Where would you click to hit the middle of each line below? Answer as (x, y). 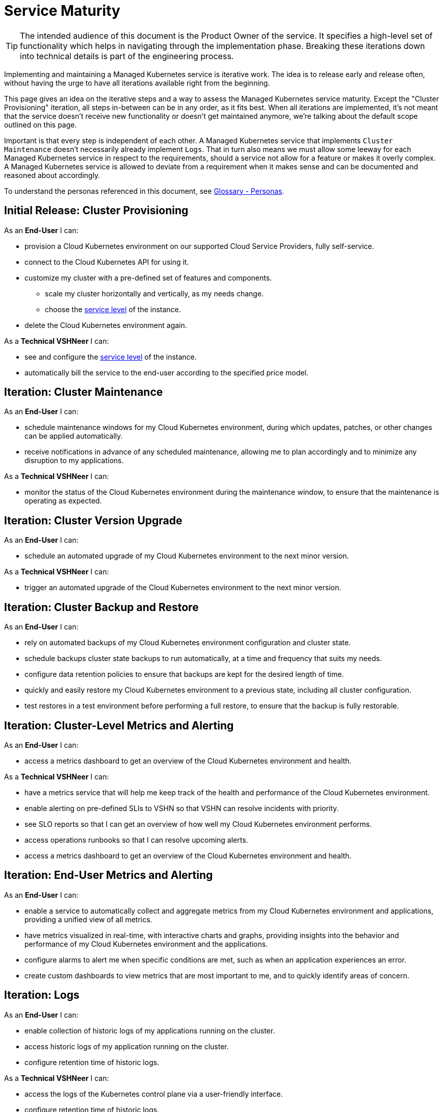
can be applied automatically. (74, 436)
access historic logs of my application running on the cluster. (127, 1046)
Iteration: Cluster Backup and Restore (101, 607)
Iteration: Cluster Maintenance (84, 392)
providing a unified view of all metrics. (88, 919)
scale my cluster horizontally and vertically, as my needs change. (154, 293)
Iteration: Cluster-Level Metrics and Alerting (119, 725)
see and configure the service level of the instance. (111, 357)
